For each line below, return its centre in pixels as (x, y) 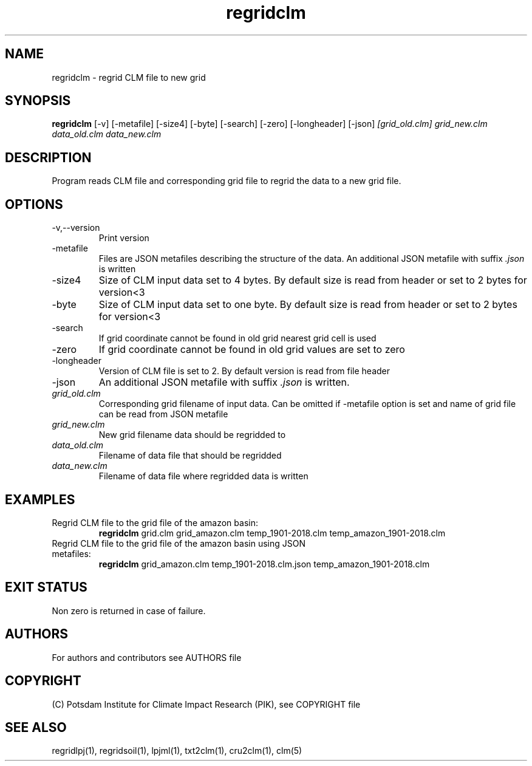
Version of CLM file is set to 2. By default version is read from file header (244, 371)
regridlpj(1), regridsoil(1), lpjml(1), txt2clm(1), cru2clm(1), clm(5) (177, 751)
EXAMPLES (40, 499)
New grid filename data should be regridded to (192, 435)
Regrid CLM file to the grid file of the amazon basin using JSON (179, 543)
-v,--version (76, 228)
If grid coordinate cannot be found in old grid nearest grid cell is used (237, 338)
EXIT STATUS (46, 587)
